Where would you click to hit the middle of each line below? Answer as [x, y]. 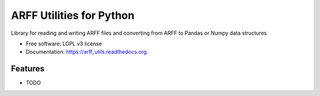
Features [28, 69]
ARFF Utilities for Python [73, 15]
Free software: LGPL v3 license [64, 44]
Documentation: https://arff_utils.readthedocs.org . [87, 52]
